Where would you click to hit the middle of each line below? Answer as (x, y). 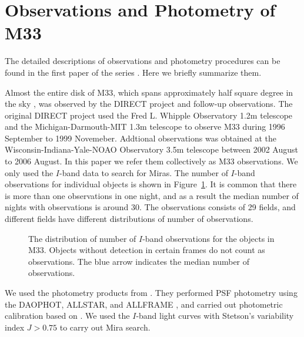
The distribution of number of (82, 238)
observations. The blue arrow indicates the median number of (139, 261)
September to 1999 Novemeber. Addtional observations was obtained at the (141, 138)
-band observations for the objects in (208, 238)
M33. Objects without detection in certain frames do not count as (147, 250)
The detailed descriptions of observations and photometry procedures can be (143, 61)
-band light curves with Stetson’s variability (215, 316)
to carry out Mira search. (105, 327)
